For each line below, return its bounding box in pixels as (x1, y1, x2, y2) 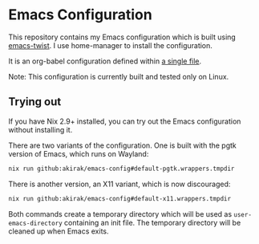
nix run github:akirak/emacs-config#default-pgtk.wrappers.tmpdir (8, 165, 235, 173)
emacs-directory (8, 219, 63, 227)
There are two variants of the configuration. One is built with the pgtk (8, 140, 237, 150)
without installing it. (8, 124, 73, 134)
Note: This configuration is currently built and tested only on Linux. (8, 71, 229, 81)
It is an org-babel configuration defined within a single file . (8, 56, 202, 66)
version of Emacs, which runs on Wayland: (8, 148, 149, 158)
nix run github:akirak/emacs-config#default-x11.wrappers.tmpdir (8, 194, 231, 202)
